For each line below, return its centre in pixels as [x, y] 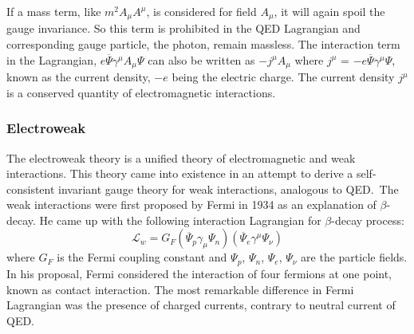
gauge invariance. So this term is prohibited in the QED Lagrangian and [183, 28]
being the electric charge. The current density [283, 77]
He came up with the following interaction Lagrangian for [180, 220]
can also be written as [201, 59]
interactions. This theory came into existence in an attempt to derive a [180, 173]
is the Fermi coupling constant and [142, 257]
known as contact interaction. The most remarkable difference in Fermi [180, 289]
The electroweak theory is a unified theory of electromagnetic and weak [181, 157]
